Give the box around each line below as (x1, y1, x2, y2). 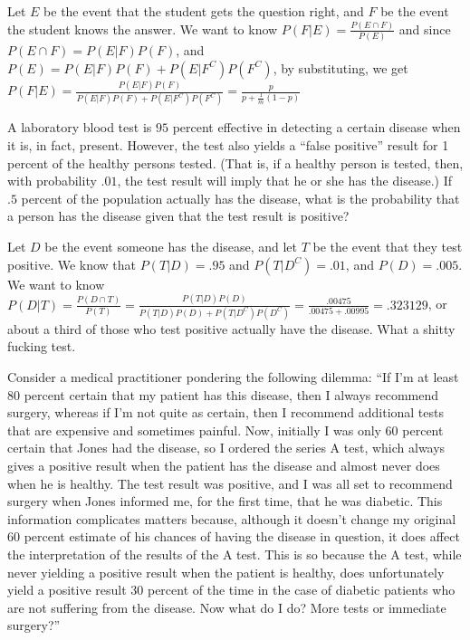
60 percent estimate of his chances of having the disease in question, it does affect (7, 527, 460, 546)
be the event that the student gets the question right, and (43, 2, 364, 20)
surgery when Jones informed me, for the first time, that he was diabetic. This (7, 492, 443, 511)
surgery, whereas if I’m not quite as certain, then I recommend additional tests (7, 403, 445, 422)
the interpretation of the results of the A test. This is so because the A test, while (7, 544, 462, 563)
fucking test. (7, 337, 76, 356)
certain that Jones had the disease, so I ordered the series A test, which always (7, 438, 446, 457)
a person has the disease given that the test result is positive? (7, 206, 350, 225)
